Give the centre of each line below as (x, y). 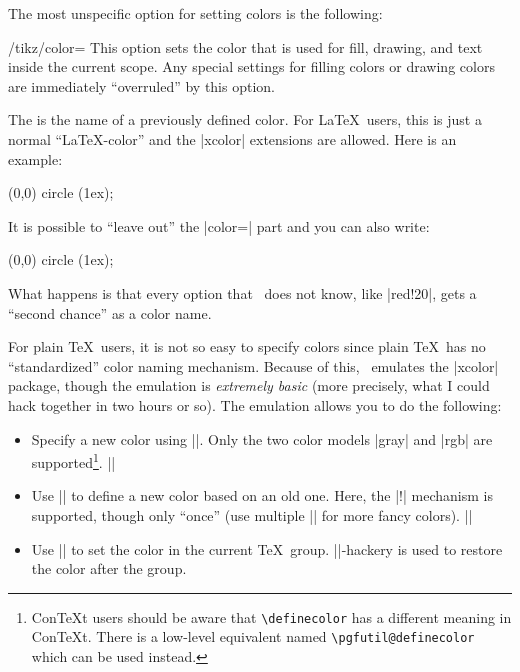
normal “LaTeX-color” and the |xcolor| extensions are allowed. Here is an (232, 138)
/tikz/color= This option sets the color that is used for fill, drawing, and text (245, 46)
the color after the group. (109, 568)
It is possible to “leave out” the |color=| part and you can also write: (219, 225)
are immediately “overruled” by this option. (141, 85)
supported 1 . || (73, 460)
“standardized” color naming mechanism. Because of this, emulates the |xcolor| (253, 365)
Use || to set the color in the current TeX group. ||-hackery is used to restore (267, 548)
